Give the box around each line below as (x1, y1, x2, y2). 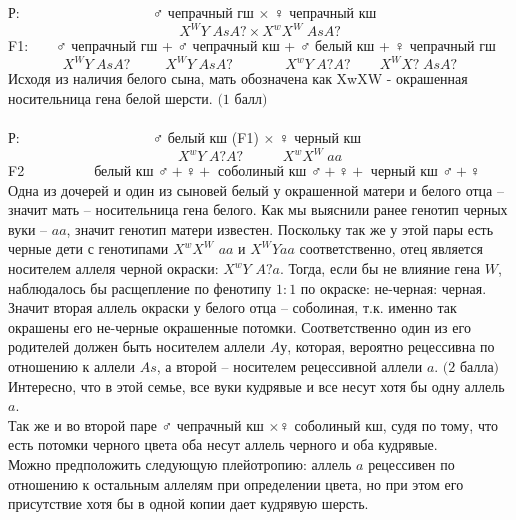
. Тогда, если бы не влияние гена (279, 258, 481, 279)
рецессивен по (368, 453, 455, 474)
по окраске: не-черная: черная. (300, 277, 487, 298)
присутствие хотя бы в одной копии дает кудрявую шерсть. (8, 493, 369, 514)
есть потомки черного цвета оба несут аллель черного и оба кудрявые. (8, 434, 438, 455)
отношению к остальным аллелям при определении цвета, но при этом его (8, 473, 464, 494)
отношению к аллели (8, 356, 135, 376)
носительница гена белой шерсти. (8, 87, 213, 108)
